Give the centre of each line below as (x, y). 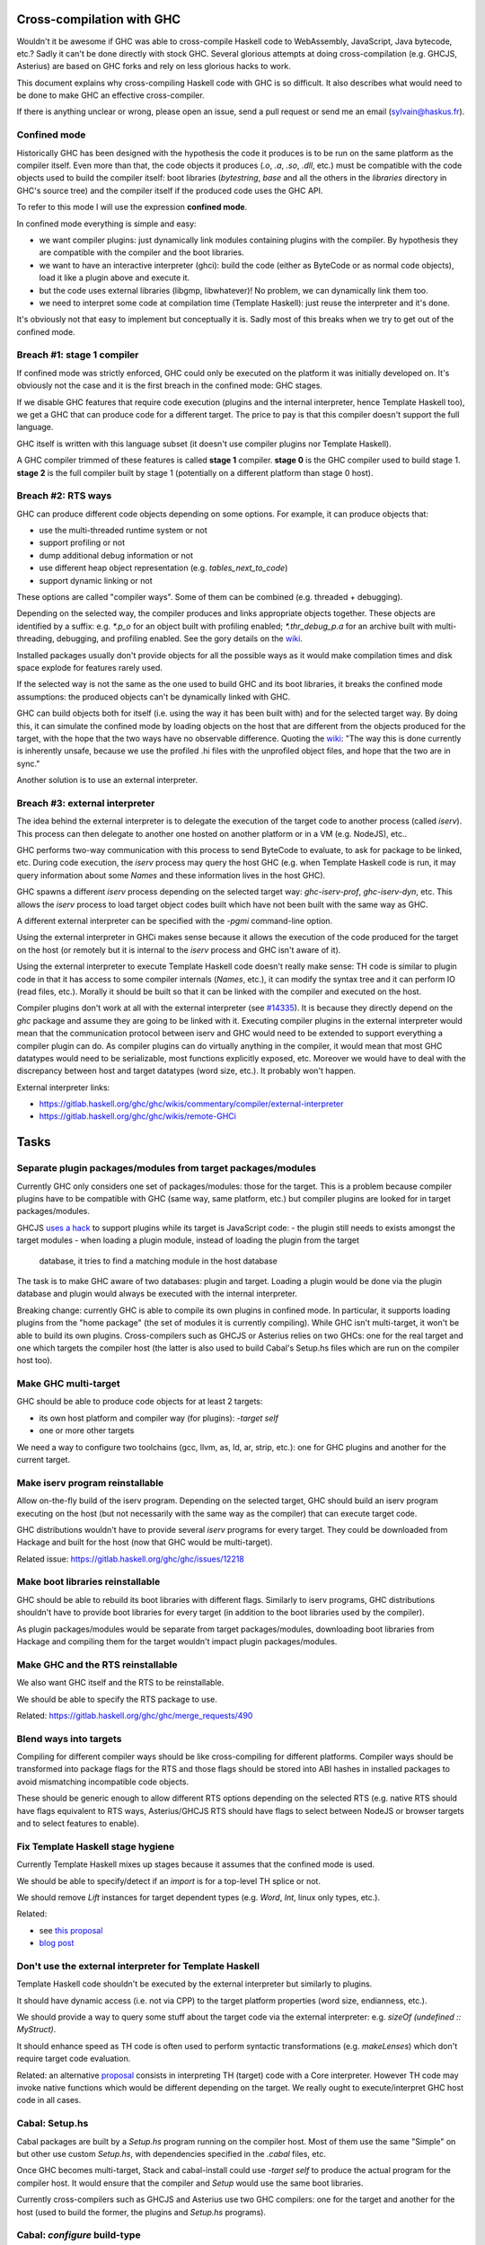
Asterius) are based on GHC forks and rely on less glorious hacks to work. (154, 66)
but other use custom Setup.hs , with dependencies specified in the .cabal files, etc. (172, 2153)
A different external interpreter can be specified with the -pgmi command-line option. (175, 921)
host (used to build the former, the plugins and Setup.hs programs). (141, 2212)
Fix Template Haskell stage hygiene (96, 1846)
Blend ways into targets (69, 1739)
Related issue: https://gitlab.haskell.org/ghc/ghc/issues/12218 (130, 1559)
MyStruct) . (36, 2029)
